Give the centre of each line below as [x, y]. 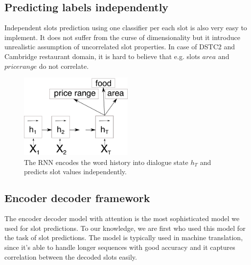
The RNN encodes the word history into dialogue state [106, 162]
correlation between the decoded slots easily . [71, 256]
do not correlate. [64, 66]
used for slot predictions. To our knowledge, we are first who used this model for [125, 228]
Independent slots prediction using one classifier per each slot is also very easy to [126, 28]
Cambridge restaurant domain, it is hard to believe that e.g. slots [102, 56]
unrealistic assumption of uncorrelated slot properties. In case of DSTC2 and [120, 47]
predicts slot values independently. [75, 172]
